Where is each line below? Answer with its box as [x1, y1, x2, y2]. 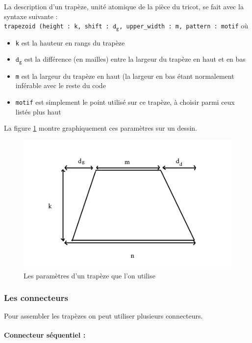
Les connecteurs [4, 291, 68, 303]
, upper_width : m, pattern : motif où [119, 21, 249, 31]
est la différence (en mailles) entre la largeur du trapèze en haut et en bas [24, 54, 246, 64]
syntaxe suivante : [4, 11, 58, 21]
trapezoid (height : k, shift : [4, 23, 109, 30]
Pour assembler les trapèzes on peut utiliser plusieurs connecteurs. [4, 311, 203, 321]
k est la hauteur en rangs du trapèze [15, 37, 125, 47]
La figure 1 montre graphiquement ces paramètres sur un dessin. [4, 123, 197, 133]
